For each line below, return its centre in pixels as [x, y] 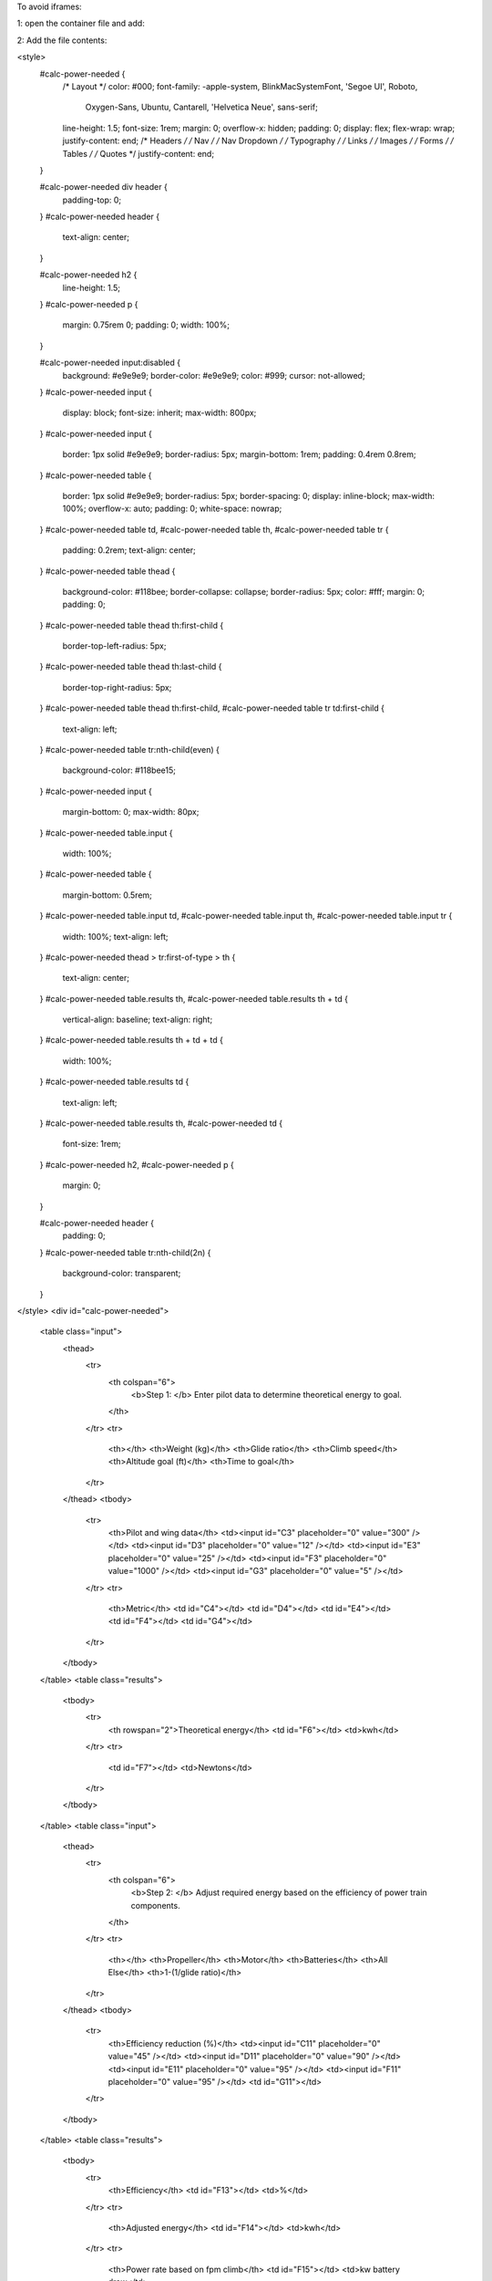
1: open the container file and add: [81, 24]
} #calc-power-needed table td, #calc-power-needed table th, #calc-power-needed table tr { [214, 529]
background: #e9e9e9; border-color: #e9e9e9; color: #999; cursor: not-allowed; [214, 375]
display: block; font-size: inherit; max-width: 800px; [159, 413]
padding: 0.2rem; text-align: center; [129, 550]
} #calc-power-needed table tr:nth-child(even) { [130, 750]
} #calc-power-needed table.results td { [114, 1082]
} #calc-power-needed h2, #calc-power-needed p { [137, 1164]
